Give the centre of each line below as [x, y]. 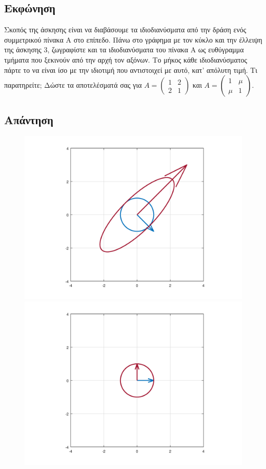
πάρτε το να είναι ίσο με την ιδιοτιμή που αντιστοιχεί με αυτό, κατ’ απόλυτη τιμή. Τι [131, 70]
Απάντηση [29, 119]
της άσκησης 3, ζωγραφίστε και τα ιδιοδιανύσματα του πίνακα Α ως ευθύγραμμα [124, 50]
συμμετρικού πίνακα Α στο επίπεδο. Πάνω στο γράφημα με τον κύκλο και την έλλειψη [133, 39]
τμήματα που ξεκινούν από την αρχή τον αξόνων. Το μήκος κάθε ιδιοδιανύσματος [126, 59]
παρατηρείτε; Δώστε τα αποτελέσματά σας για [73, 85]
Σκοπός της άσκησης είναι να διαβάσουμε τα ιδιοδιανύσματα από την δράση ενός [125, 30]
